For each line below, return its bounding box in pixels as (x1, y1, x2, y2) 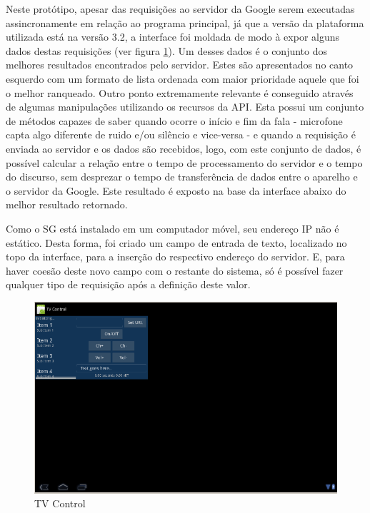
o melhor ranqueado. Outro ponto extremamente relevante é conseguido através (6, 85, 354, 100)
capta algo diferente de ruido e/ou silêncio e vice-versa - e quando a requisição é (6, 127, 356, 142)
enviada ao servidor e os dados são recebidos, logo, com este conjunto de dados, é (6, 141, 361, 156)
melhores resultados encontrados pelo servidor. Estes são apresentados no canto (6, 57, 354, 72)
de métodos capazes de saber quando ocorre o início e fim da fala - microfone (6, 113, 343, 128)
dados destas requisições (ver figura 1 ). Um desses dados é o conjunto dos (6, 43, 328, 58)
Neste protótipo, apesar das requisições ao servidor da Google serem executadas (6, 1, 355, 16)
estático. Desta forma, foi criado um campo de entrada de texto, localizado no (6, 235, 347, 250)
